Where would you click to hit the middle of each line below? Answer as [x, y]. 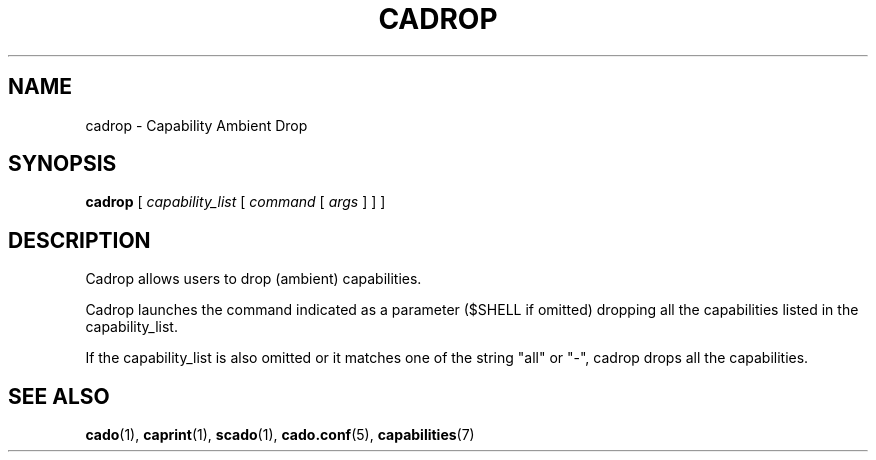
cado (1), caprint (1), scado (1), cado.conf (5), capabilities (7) [280, 435]
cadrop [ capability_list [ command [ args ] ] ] [235, 202]
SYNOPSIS [62, 164]
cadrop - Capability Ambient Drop [196, 125]
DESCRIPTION [79, 240]
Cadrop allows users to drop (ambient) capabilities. [253, 279]
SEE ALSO [59, 396]
